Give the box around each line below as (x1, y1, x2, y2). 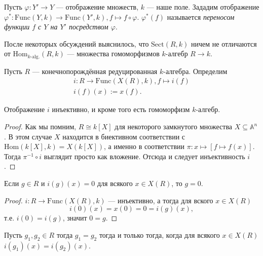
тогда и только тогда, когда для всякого (99, 229, 220, 240)
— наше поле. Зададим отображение (146, 2, 259, 12)
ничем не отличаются (191, 38, 257, 49)
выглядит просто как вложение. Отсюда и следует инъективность (44, 151, 245, 161)
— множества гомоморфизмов (67, 48, 160, 59)
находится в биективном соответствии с (62, 131, 185, 141)
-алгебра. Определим (163, 65, 228, 76)
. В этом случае (4, 131, 52, 141)
